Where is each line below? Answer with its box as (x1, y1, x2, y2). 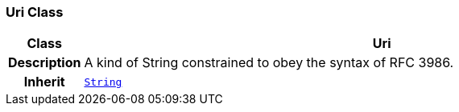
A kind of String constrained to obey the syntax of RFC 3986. (84, 54, 454, 71)
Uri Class (6, 4, 64, 20)
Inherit (23, 74, 65, 90)
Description (8, 54, 81, 71)
